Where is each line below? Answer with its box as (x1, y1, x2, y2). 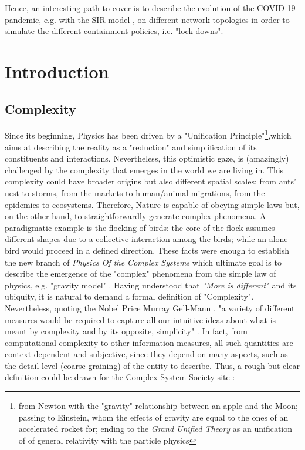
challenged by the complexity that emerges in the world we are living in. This (5, 163, 284, 176)
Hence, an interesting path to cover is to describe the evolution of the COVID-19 (5, 2, 296, 14)
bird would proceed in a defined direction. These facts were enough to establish (5, 244, 290, 256)
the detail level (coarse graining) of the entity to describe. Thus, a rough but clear (5, 359, 300, 371)
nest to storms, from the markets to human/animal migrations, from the (5, 186, 265, 199)
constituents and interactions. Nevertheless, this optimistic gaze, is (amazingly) (5, 152, 289, 164)
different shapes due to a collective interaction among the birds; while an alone (5, 233, 288, 245)
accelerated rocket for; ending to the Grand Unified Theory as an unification (18, 422, 293, 435)
